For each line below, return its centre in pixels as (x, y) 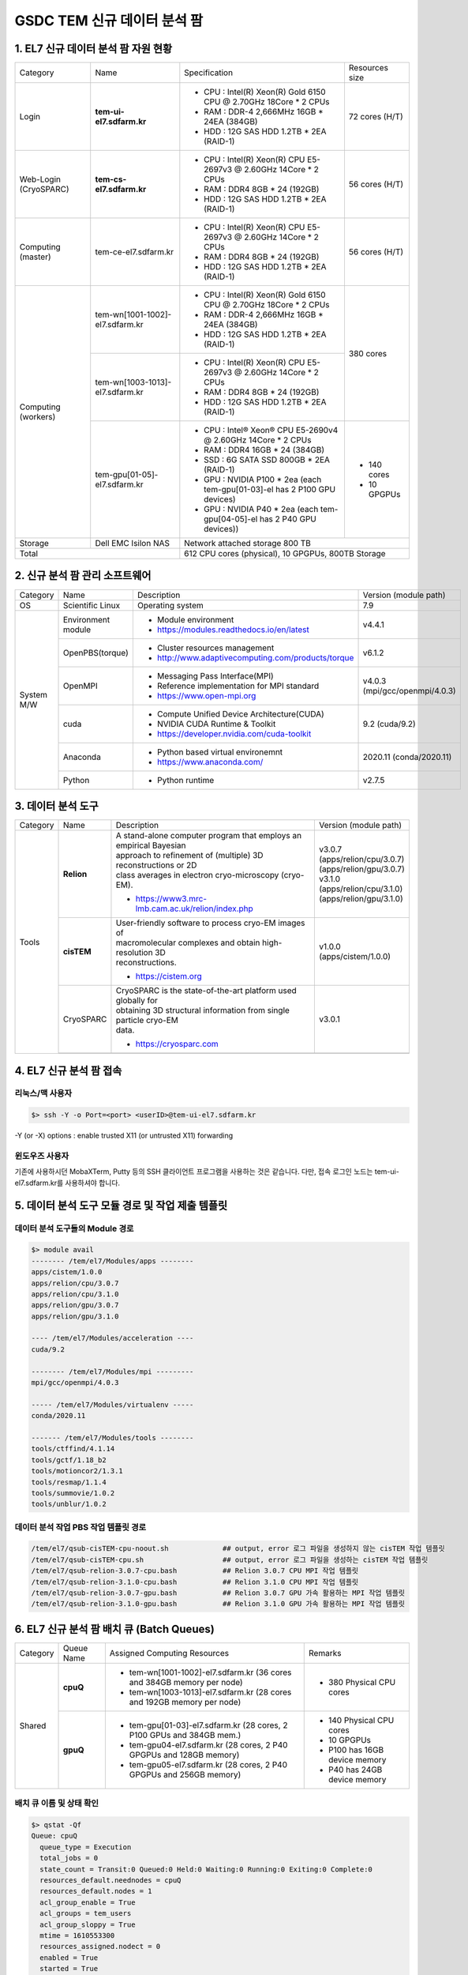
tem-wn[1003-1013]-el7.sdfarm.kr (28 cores (210, 1692)
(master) (35, 257)
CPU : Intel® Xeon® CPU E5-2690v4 (271, 431)
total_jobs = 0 (69, 1858)
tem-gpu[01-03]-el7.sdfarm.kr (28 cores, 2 (208, 1725)
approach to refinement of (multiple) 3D (189, 856)
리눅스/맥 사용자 (43, 1093)
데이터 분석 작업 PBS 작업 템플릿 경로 (80, 1527)
